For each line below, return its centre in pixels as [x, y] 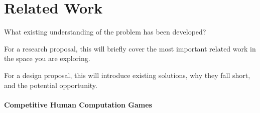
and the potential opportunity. [51, 85]
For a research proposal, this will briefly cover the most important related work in [130, 48]
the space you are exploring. [47, 58]
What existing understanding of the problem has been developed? [105, 32]
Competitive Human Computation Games [78, 104]
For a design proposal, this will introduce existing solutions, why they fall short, [127, 75]
